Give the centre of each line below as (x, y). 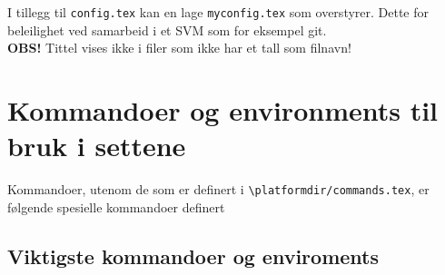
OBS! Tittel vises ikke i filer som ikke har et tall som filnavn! (179, 48)
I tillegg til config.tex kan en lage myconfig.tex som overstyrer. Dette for (218, 12)
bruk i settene (97, 146)
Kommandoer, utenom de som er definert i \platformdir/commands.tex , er (218, 189)
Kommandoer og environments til (223, 110)
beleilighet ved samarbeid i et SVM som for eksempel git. (167, 29)
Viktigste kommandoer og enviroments (193, 255)
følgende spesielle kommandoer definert (116, 206)
